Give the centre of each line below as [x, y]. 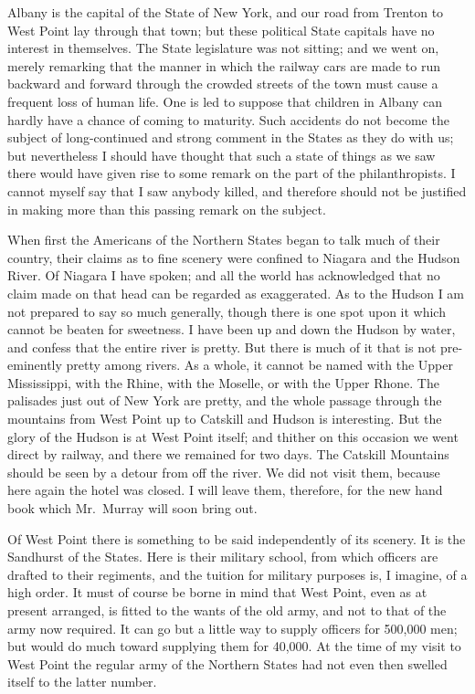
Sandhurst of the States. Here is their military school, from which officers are [223, 557]
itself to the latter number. [82, 682]
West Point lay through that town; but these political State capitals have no [221, 30]
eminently [35, 365]
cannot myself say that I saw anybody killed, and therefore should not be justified [237, 190]
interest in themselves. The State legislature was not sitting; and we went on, [223, 48]
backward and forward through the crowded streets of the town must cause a [223, 84]
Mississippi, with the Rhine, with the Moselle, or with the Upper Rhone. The [223, 382]
